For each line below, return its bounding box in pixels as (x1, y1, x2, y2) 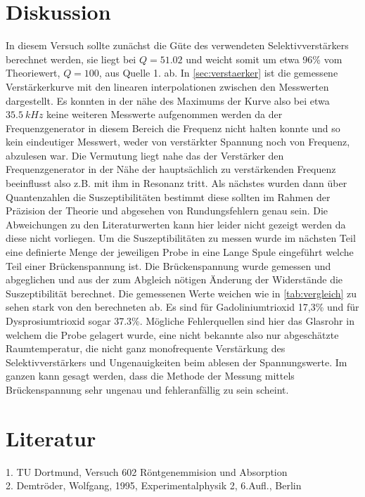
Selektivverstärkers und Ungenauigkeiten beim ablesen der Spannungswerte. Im (6, 354, 347, 369)
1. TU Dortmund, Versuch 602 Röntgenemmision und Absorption (6, 464, 288, 479)
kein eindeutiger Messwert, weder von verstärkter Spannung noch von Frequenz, (6, 134, 350, 149)
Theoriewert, (6, 65, 60, 80)
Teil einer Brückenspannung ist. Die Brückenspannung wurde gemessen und (6, 258, 331, 273)
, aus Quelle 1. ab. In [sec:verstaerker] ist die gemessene (98, 65, 338, 80)
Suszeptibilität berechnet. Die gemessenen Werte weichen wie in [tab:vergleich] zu (6, 285, 357, 300)
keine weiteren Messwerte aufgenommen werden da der (46, 107, 283, 122)
